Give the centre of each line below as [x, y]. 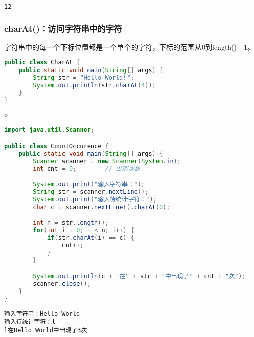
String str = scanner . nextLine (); [91, 192]
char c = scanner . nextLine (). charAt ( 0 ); [102, 207]
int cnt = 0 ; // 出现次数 [86, 168]
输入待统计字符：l [30, 322]
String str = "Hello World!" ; [83, 78]
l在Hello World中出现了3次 [46, 330]
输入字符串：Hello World [42, 314]
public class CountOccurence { [56, 146]
